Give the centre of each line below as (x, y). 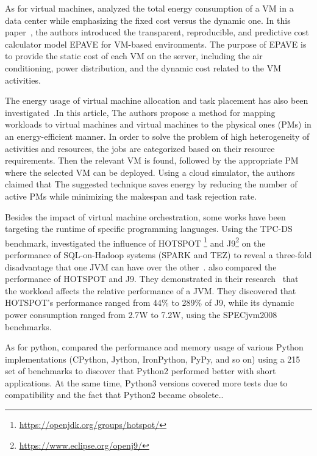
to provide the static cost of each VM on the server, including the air (134, 56)
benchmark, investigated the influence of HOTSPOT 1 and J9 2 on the (135, 242)
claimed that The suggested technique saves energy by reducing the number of (151, 184)
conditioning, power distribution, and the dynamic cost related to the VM (143, 67)
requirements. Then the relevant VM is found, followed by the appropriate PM (152, 160)
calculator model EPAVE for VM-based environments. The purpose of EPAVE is (156, 44)
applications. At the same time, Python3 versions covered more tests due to (146, 382)
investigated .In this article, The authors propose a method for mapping (140, 112)
